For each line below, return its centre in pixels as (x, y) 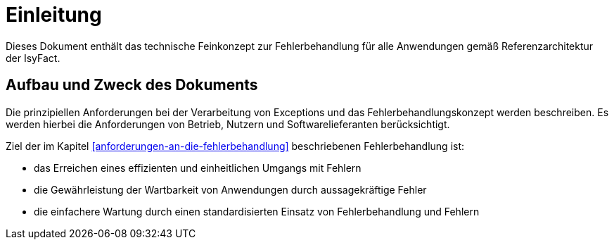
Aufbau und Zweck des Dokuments (132, 85)
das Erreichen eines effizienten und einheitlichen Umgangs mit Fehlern (198, 168)
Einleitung (54, 15)
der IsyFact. (33, 58)
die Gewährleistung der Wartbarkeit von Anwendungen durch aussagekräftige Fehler (230, 189)
